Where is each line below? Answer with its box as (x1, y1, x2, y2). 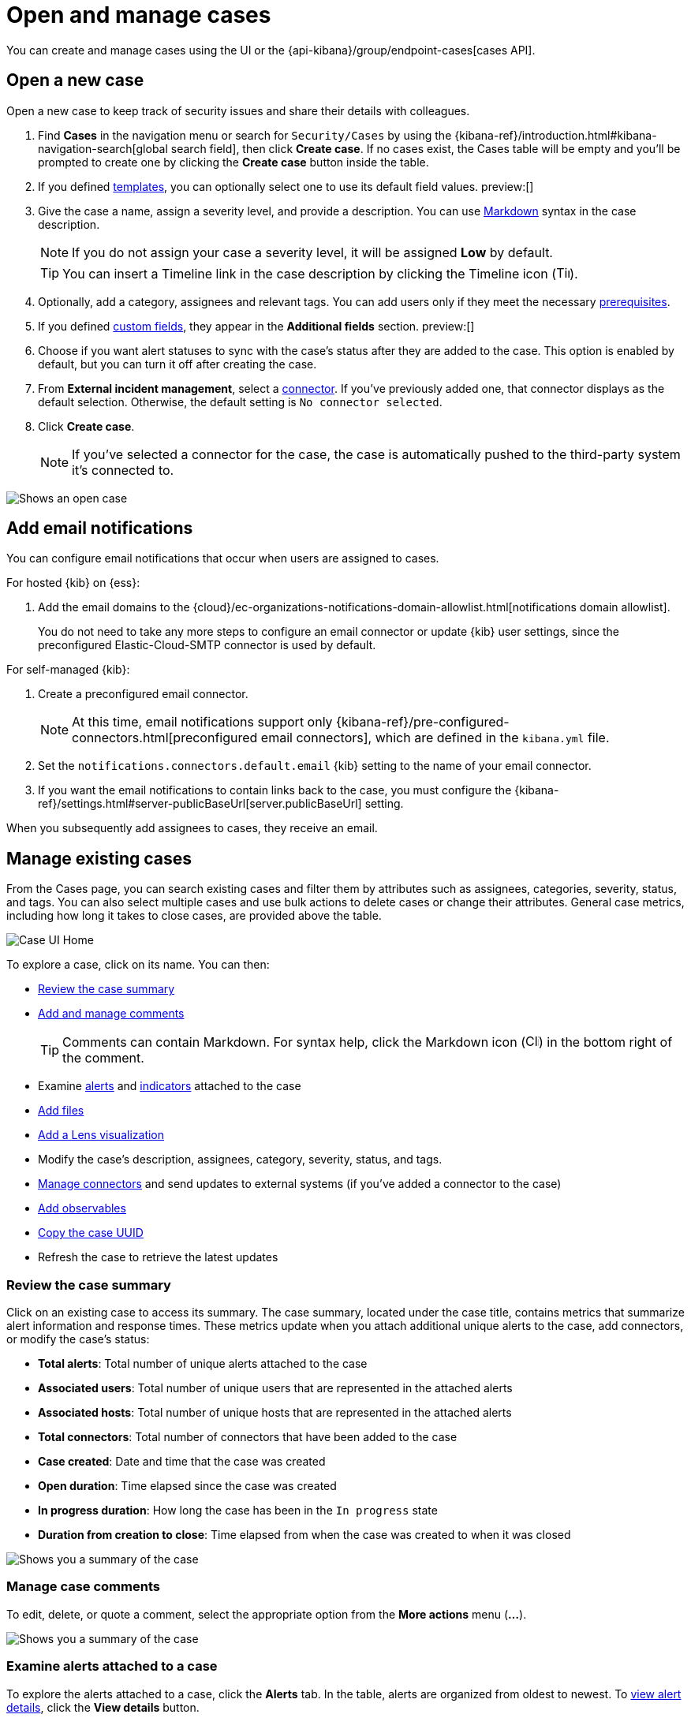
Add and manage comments (38, 1007, 185, 1021)
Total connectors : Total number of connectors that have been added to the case (38, 1430, 458, 1444)
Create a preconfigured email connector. (38, 687, 248, 701)
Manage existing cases (6, 848, 192, 868)
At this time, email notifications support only (72, 714, 333, 730)
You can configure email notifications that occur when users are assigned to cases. (6, 551, 439, 566)
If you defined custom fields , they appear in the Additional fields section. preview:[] (38, 319, 475, 333)
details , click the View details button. (6, 1700, 200, 1714)
